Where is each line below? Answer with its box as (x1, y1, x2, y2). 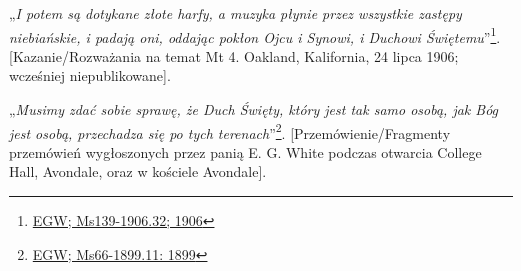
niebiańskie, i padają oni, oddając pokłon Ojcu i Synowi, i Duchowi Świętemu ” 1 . (9, 23, 501, 47)
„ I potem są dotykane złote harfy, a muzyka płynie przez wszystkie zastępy (9, 3, 462, 23)
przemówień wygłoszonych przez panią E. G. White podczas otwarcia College (9, 141, 482, 162)
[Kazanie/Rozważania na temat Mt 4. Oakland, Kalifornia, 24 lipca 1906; (9, 45, 459, 66)
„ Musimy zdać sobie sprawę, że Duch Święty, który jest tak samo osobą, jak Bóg (9, 99, 499, 120)
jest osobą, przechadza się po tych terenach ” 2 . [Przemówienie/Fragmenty (9, 119, 451, 143)
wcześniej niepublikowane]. (9, 65, 171, 86)
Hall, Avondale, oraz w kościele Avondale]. (9, 161, 267, 182)
